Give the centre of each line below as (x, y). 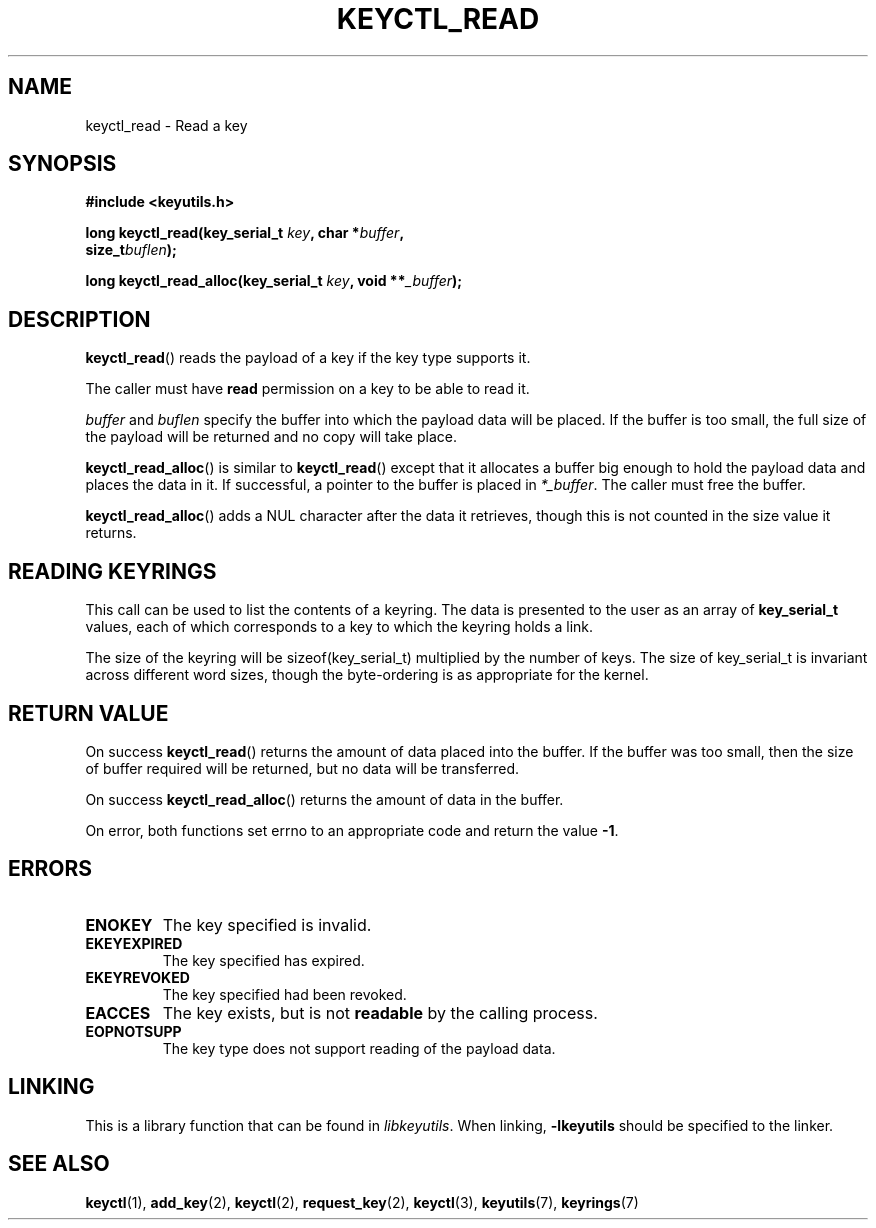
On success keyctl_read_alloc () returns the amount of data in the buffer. (324, 799)
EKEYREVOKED (137, 977)
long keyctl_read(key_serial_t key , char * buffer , (245, 233)
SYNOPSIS (62, 164)
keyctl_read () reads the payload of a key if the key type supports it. (308, 358)
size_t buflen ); (131, 250)
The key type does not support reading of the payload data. (359, 1048)
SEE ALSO (59, 1164)
